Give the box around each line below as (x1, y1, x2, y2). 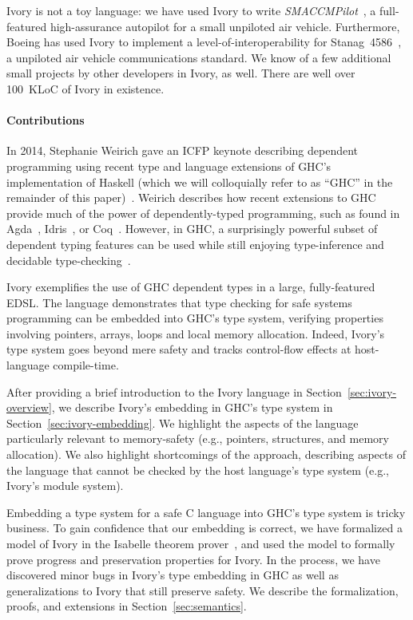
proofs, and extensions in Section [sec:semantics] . (6, 598, 247, 614)
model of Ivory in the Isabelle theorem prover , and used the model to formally (6, 535, 395, 552)
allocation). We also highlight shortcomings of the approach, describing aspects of (6, 446, 406, 463)
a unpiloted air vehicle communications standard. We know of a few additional (6, 49, 391, 65)
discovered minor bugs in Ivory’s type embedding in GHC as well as (6, 567, 339, 583)
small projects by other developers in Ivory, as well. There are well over (6, 65, 355, 81)
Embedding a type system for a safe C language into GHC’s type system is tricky (6, 504, 406, 520)
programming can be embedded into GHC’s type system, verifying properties (6, 310, 383, 326)
